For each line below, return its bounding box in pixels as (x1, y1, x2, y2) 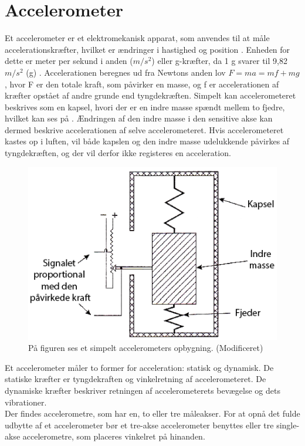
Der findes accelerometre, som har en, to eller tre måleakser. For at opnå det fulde (5, 407, 300, 420)
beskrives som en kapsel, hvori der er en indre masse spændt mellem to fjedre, (5, 100, 285, 113)
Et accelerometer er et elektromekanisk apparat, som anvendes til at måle (5, 32, 270, 44)
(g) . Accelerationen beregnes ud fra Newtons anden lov (26, 66, 226, 78)
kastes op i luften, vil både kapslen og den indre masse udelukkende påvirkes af (5, 135, 290, 147)
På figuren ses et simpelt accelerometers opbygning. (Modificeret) (28, 342, 263, 354)
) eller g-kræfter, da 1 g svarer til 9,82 (151, 55, 287, 67)
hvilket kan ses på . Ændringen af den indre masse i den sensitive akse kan (5, 112, 273, 124)
